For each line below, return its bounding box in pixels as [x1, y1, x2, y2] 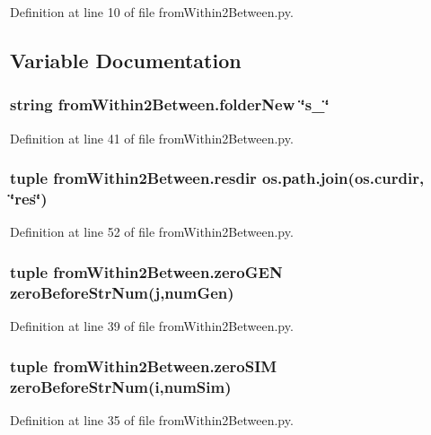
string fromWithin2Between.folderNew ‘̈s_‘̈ [10, 93, 330, 116]
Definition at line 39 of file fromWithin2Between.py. [10, 317, 294, 335]
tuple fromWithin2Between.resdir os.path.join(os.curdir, [10, 167, 425, 189]
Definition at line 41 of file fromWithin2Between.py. [10, 128, 294, 147]
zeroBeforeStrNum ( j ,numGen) [10, 281, 234, 303]
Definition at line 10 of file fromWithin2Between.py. [10, 3, 294, 21]
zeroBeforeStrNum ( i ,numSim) [10, 375, 232, 397]
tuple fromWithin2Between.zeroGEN [10, 260, 283, 283]
